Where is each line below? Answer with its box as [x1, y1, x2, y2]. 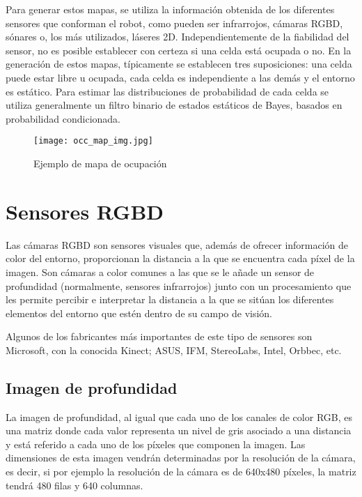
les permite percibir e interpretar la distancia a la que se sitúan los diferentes [6, 292, 334, 307]
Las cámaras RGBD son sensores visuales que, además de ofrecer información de [6, 237, 349, 252]
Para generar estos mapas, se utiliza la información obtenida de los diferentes [6, 2, 335, 16]
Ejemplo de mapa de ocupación [33, 156, 167, 170]
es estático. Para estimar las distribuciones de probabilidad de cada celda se [6, 84, 329, 98]
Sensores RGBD [6, 197, 164, 225]
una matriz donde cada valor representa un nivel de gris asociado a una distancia [6, 423, 352, 438]
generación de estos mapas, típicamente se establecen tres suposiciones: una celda [6, 56, 352, 71]
